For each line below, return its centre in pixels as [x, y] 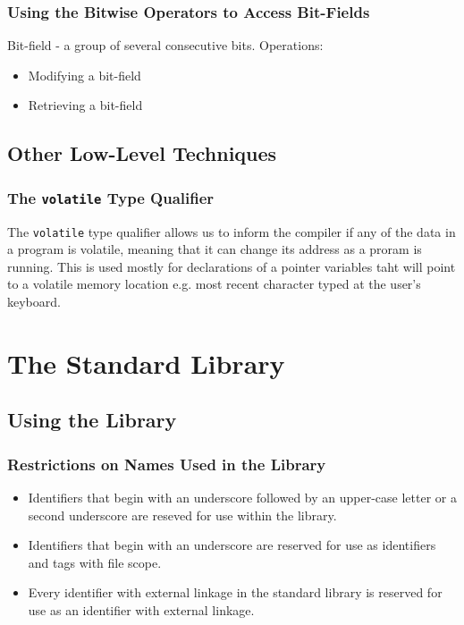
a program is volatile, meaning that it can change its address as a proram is [215, 249]
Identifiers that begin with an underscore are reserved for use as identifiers [232, 545]
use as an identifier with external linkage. [141, 609]
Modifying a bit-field [84, 75]
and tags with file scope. [95, 562]
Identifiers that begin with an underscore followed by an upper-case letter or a [242, 497]
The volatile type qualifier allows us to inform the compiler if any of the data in [232, 231]
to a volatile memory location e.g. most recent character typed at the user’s [214, 284]
